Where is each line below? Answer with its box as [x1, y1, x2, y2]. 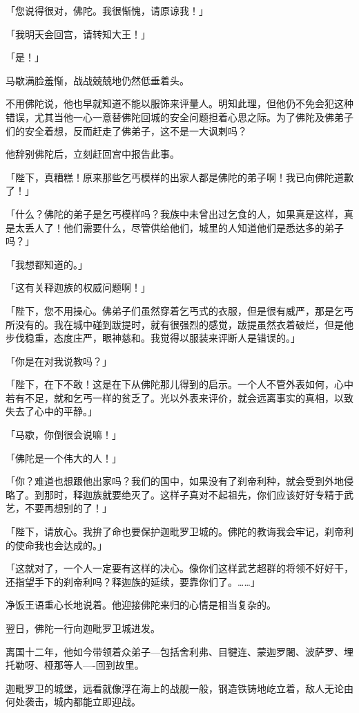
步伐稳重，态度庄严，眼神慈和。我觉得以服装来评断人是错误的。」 [6, 331, 300, 345]
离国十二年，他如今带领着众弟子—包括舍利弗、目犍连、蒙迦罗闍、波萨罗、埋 [6, 644, 353, 658]
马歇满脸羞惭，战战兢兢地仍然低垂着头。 [6, 73, 189, 87]
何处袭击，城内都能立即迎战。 [6, 694, 141, 709]
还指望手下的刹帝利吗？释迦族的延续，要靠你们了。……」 [6, 574, 260, 589]
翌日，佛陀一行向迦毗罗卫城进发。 [6, 621, 160, 635]
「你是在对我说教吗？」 [6, 353, 112, 368]
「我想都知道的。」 [6, 257, 88, 271]
